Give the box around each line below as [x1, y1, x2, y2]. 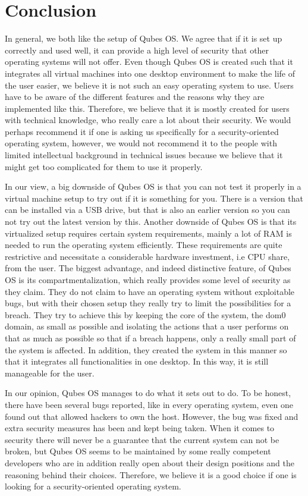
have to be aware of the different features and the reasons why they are [5, 90, 265, 103]
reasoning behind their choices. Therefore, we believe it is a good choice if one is [5, 468, 297, 481]
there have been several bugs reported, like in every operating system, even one [5, 398, 294, 410]
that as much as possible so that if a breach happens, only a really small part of [5, 331, 296, 344]
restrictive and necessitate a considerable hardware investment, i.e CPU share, [5, 250, 290, 262]
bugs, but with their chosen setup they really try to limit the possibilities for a [5, 297, 291, 309]
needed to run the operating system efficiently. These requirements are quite [5, 238, 282, 251]
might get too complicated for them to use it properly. [5, 160, 203, 172]
